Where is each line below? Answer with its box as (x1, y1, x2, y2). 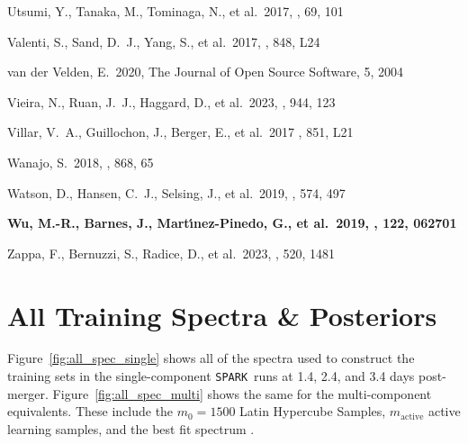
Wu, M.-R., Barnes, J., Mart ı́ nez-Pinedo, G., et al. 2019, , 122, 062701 (7, 213, 457, 232)
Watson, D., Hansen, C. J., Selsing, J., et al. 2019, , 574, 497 (7, 183, 346, 202)
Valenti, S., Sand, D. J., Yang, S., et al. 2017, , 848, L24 (7, 32, 320, 50)
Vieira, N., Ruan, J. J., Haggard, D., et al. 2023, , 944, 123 (7, 92, 336, 111)
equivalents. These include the (7, 402, 174, 421)
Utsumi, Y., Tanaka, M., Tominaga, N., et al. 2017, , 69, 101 (7, 2, 344, 20)
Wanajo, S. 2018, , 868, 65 (7, 152, 154, 171)
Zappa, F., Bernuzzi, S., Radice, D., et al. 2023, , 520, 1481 (7, 243, 336, 262)
